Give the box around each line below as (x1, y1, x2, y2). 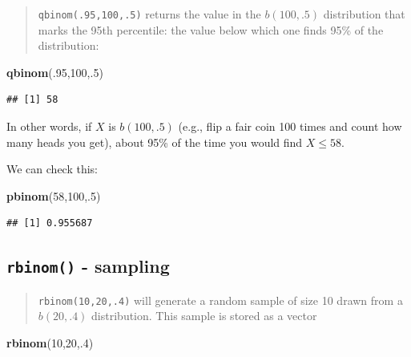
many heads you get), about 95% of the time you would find (6, 133, 303, 150)
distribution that (323, 6, 405, 22)
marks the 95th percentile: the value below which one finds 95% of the (38, 21, 384, 38)
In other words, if (6, 118, 92, 135)
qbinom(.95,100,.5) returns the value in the (38, 6, 261, 22)
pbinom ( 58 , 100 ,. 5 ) (6, 187, 101, 204)
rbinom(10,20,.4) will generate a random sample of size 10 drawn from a (38, 291, 403, 308)
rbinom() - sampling (6, 254, 170, 278)
